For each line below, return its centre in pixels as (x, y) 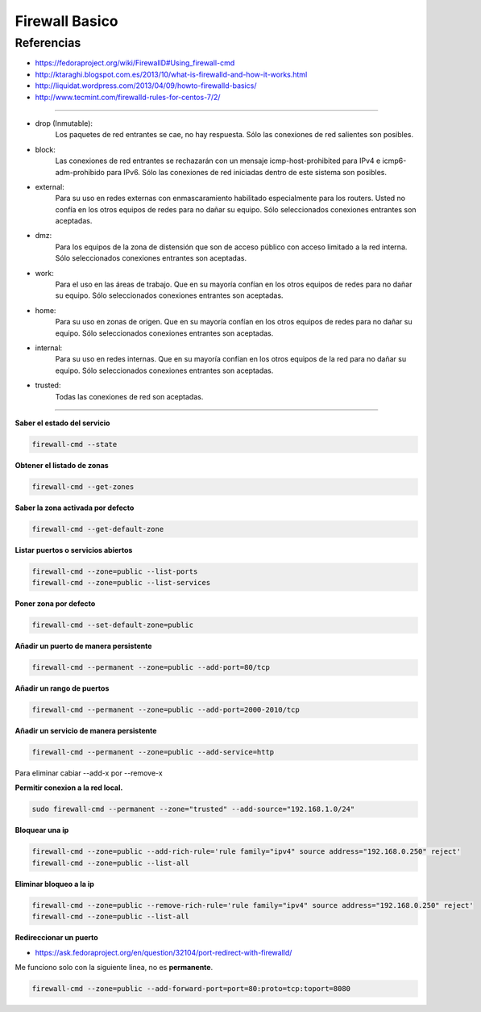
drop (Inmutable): (64, 123)
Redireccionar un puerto (56, 938)
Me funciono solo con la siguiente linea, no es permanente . (114, 967)
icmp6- (394, 161)
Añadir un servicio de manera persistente (86, 731)
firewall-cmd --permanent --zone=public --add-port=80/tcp (151, 667)
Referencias (48, 43)
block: (46, 149)
